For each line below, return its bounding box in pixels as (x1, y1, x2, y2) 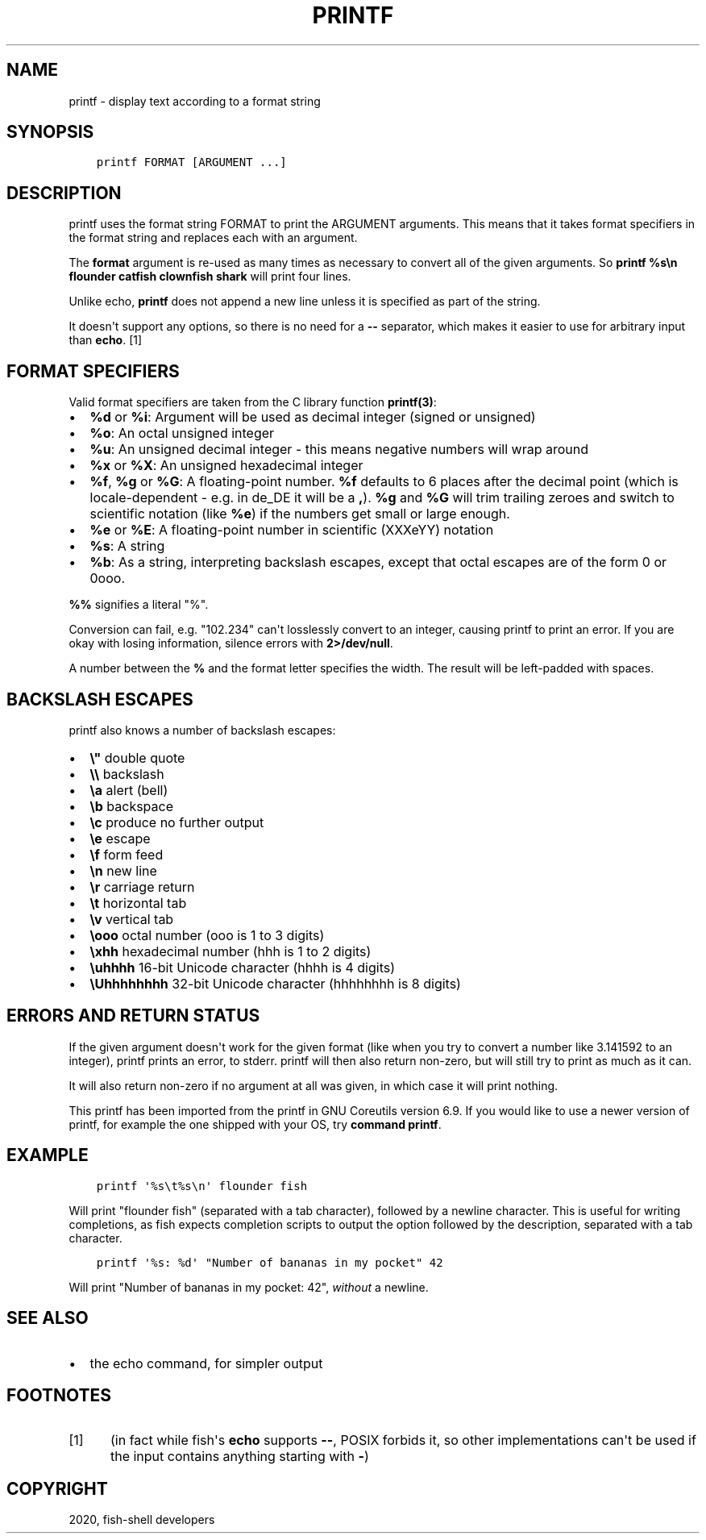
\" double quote (89, 749, 185, 766)
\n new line (89, 862, 157, 879)
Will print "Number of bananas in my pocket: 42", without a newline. (69, 1280, 429, 1294)
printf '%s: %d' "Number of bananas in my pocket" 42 (96, 1255, 443, 1269)
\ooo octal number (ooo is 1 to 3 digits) (89, 926, 325, 943)
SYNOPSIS (6, 122, 94, 143)
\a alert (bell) (89, 781, 168, 798)
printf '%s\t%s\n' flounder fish (96, 1179, 308, 1192)
